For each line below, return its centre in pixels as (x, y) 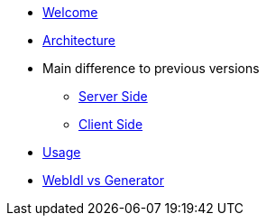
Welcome (70, 12)
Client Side (111, 124)
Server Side (113, 96)
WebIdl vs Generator (103, 180)
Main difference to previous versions (151, 68)
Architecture (79, 40)
